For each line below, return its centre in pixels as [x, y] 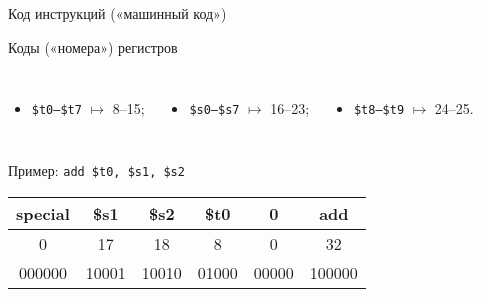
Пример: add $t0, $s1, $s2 [96, 169]
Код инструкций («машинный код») [117, 13]
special [43, 213]
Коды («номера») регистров [93, 46]
